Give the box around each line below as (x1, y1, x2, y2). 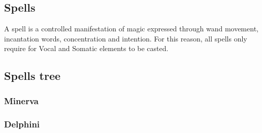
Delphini (4, 117, 40, 130)
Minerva (4, 94, 39, 107)
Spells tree (4, 68, 61, 83)
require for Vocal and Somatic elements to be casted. (4, 43, 169, 54)
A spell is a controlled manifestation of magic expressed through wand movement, (4, 23, 258, 34)
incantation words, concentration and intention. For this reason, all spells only (4, 33, 247, 43)
